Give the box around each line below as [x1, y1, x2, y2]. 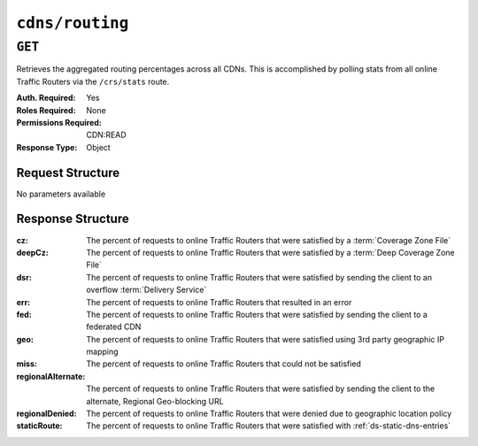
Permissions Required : [16, 117, 102, 127]
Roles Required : [16, 104, 76, 115]
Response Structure [16, 211, 129, 227]
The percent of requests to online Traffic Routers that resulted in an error [86, 296, 352, 307]
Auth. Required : [16, 93, 76, 104]
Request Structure [16, 165, 120, 181]
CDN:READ [86, 129, 127, 141]
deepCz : [16, 247, 49, 258]
